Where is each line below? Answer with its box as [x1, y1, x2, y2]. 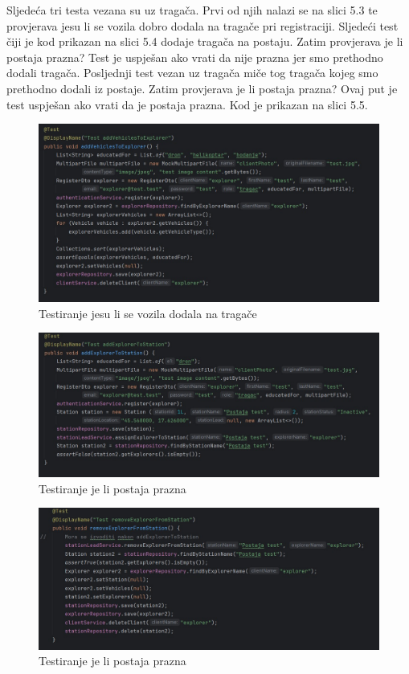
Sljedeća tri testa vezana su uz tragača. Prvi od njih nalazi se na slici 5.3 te [6, 2, 378, 18]
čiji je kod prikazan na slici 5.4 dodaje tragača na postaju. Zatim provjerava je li [6, 33, 403, 50]
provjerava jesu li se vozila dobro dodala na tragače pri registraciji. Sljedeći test [6, 17, 399, 34]
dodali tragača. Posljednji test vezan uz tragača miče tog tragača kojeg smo [6, 64, 378, 81]
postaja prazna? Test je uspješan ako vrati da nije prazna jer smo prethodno [6, 48, 383, 65]
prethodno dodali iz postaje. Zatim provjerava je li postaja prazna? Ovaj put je [6, 80, 398, 96]
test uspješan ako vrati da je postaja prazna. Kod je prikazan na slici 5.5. [6, 96, 368, 112]
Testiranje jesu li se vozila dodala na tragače [39, 304, 257, 321]
